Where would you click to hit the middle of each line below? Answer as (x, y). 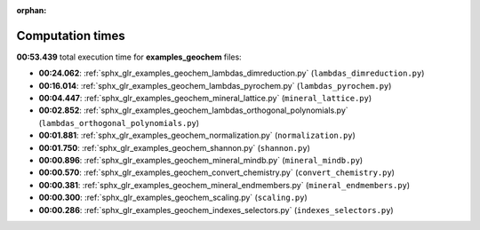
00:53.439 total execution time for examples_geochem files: (129, 57)
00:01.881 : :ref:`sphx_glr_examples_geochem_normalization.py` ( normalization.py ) (197, 135)
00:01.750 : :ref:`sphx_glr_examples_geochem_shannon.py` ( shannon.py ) (175, 147)
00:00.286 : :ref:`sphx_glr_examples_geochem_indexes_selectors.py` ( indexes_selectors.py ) (216, 210)
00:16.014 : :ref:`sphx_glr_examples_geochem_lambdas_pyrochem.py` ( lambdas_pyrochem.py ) (215, 85)
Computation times (71, 36)
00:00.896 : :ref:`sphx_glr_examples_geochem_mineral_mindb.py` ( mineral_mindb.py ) (201, 161)
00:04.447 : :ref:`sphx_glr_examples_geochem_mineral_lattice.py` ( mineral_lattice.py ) (205, 99)
